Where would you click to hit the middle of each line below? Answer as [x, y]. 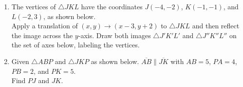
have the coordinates [112, 6]
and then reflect [216, 26]
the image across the [42, 35]
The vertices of [34, 6]
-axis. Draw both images [114, 35]
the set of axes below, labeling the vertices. [75, 45]
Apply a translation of [45, 26]
